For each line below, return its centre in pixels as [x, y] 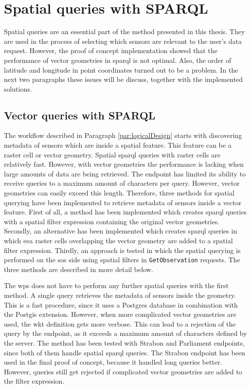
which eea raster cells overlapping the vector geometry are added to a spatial [118, 241]
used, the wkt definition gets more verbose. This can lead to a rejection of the [120, 323]
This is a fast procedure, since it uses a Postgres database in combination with [121, 304]
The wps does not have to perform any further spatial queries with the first [116, 285]
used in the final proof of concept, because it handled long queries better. [113, 362]
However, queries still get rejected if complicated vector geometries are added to [123, 371]
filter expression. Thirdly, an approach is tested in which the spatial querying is [122, 250]
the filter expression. [34, 381]
